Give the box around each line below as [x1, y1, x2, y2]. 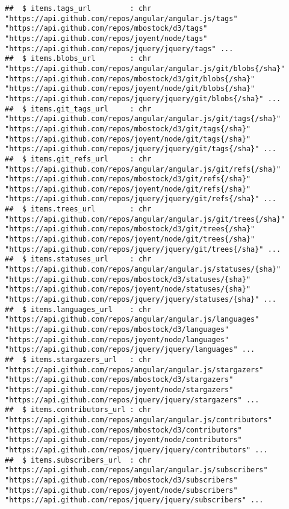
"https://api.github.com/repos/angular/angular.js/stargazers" [5, 365, 264, 374]
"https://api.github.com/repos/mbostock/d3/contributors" [5, 425, 242, 434]
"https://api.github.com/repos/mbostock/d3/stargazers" [5, 375, 234, 384]
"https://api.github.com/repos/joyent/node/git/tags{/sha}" [5, 134, 251, 143]
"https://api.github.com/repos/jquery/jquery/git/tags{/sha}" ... [5, 145, 277, 154]
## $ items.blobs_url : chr [5, 54, 152, 63]
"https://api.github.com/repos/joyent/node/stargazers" [5, 385, 234, 394]
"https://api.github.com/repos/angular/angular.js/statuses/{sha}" [5, 265, 281, 274]
